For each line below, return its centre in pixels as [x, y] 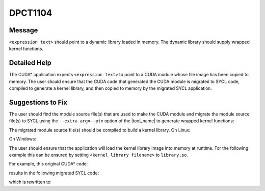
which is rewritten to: [30, 182]
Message [24, 30]
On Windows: [23, 139]
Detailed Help [30, 63]
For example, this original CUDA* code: [49, 164]
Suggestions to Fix [38, 102]
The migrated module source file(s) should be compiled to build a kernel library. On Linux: [100, 130]
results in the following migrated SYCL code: [54, 173]
